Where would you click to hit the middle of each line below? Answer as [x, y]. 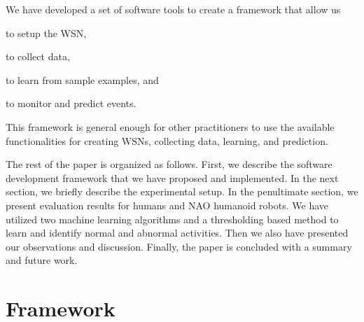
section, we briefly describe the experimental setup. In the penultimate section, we [182, 191]
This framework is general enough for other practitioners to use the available [170, 126]
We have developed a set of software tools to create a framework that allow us [173, 9]
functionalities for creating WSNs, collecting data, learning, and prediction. [167, 140]
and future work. [42, 260]
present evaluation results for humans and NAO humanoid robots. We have [167, 205]
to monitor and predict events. [71, 103]
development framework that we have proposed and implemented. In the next [172, 177]
